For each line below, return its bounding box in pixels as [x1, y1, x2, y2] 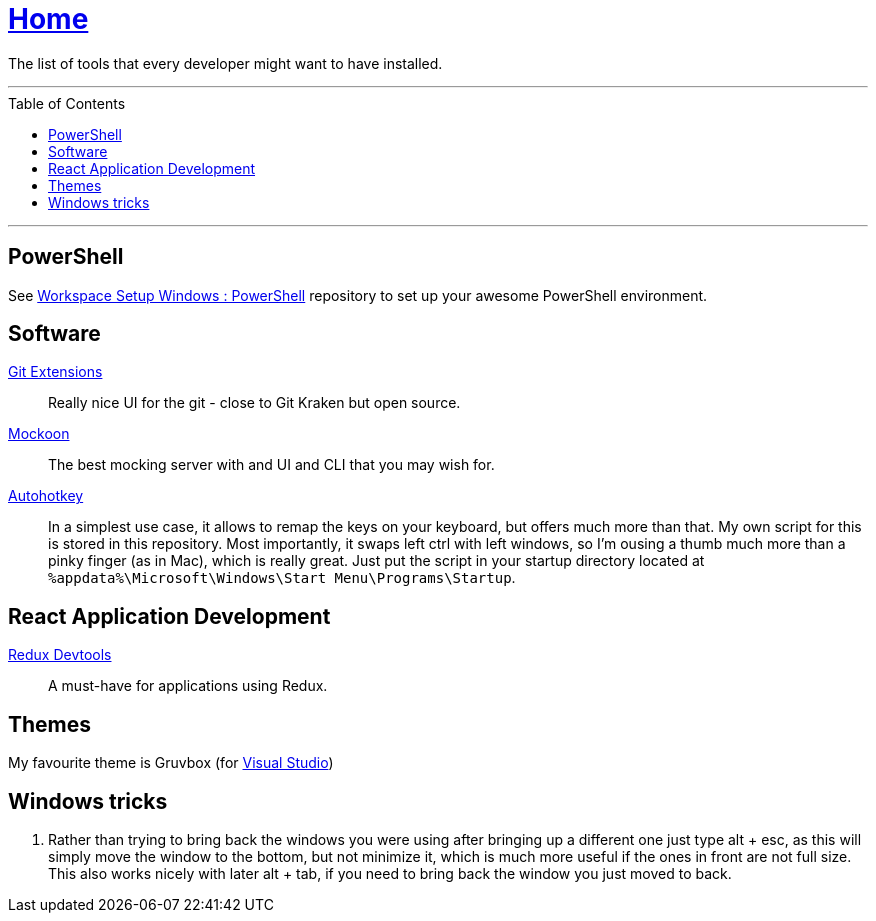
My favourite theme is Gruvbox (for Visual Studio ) [8, 754, 334, 772]
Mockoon [8, 425, 70, 443]
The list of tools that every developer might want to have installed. [8, 54, 443, 72]
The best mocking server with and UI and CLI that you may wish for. [48, 456, 495, 474]
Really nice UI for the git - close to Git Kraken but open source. [48, 394, 461, 412]
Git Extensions [8, 363, 103, 381]
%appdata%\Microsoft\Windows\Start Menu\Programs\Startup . [48, 569, 516, 587]
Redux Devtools [8, 646, 112, 664]
